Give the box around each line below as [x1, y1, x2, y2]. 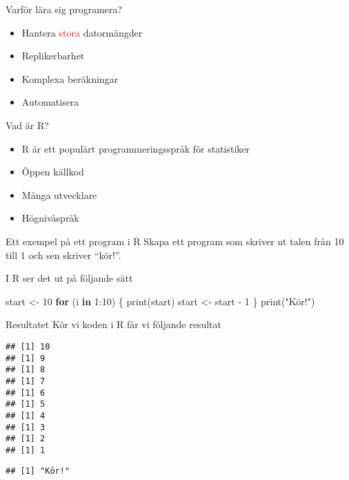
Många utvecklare [21, 187, 97, 202]
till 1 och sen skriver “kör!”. [6, 247, 121, 262]
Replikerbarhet [21, 48, 85, 63]
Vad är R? [6, 117, 49, 132]
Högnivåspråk [21, 211, 79, 225]
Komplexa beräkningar [21, 71, 119, 86]
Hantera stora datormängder [21, 25, 143, 39]
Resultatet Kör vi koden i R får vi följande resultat [6, 317, 221, 332]
